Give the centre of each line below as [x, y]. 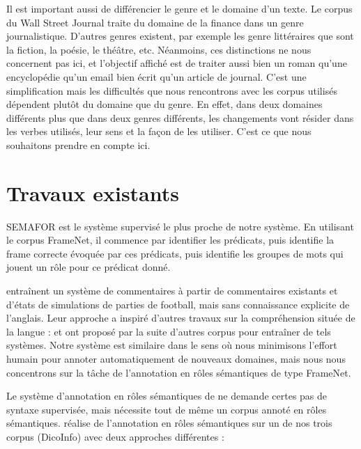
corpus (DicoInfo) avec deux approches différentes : [115, 436]
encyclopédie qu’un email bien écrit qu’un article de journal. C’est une [156, 76]
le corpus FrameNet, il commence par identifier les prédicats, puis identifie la [170, 240]
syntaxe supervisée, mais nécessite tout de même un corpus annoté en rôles [167, 409]
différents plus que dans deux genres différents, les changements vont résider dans [180, 117]
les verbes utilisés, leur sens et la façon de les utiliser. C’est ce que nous [159, 131]
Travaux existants [93, 192]
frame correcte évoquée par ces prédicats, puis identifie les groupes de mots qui [175, 253]
